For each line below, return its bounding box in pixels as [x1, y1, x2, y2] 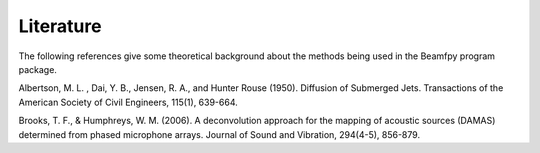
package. [18, 63, 57, 75]
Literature [18, 15, 102, 37]
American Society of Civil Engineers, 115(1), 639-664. [18, 96, 239, 108]
